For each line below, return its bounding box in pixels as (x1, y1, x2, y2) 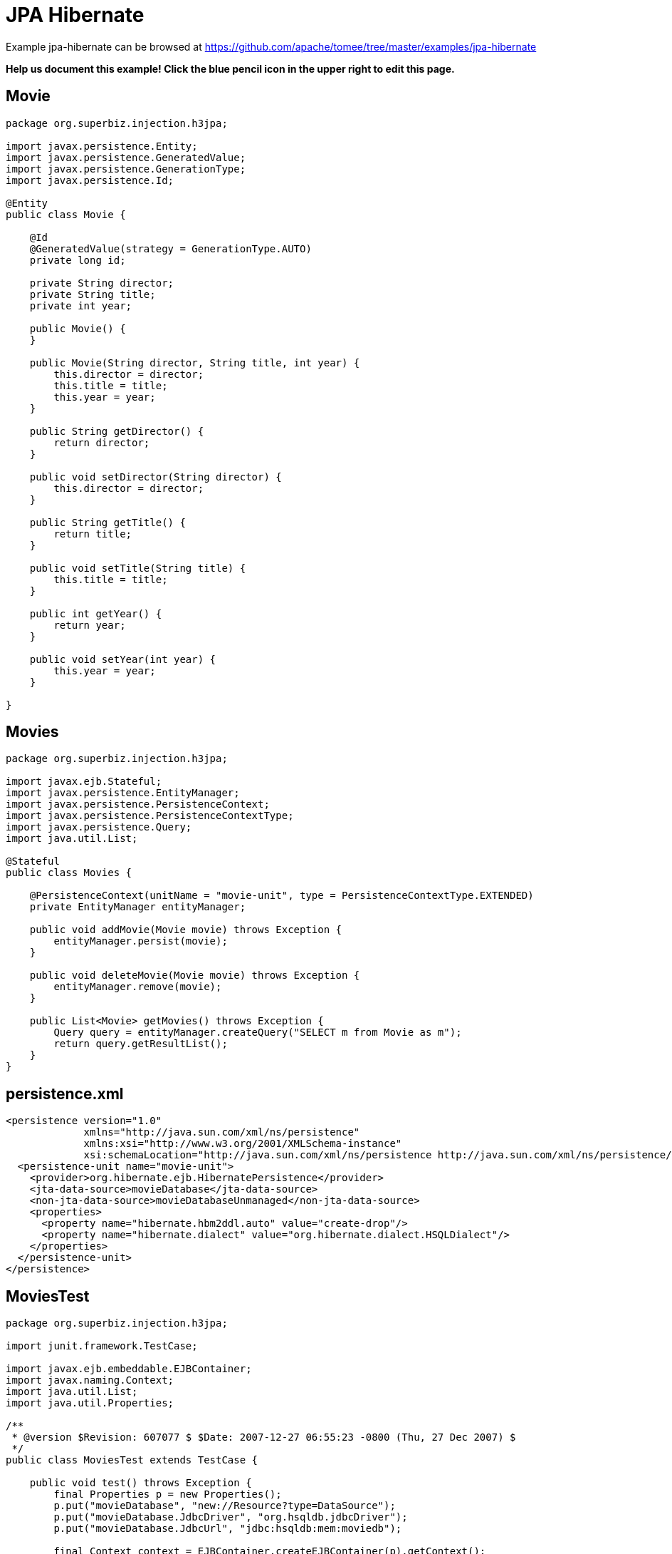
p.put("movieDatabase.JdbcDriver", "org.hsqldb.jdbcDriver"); (53, 1511, 408, 1523)
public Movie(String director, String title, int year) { (29, 356, 360, 369)
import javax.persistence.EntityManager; (6, 787, 240, 799)
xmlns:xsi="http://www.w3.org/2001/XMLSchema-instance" (83, 1138, 402, 1150)
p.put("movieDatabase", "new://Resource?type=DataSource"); (53, 1500, 396, 1512)
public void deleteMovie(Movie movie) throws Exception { (29, 969, 360, 982)
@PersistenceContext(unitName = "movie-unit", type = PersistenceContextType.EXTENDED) (29, 890, 534, 902)
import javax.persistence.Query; (6, 821, 192, 833)
